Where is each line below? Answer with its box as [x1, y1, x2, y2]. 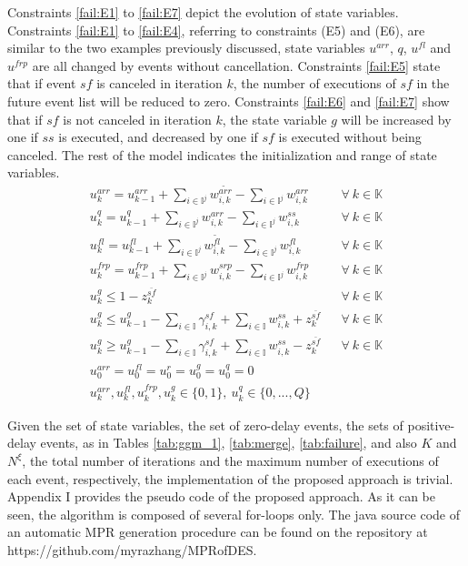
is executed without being [278, 127, 422, 147]
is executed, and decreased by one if [58, 127, 258, 147]
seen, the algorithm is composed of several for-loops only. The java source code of [7, 504, 460, 523]
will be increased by [341, 109, 452, 128]
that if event [7, 74, 76, 93]
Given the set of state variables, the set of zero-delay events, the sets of [7, 415, 403, 434]
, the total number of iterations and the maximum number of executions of [22, 450, 439, 470]
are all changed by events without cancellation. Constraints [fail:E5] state [32, 56, 441, 75]
